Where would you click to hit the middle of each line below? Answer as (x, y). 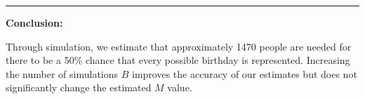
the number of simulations (62, 73)
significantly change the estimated (79, 87)
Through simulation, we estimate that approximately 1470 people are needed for (179, 46)
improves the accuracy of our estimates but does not (245, 73)
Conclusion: (34, 22)
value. (180, 87)
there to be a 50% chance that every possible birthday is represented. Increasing (178, 60)
